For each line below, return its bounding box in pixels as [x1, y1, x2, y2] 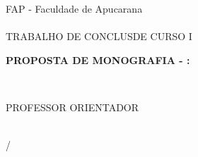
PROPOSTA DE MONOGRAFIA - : [6, 52, 190, 67]
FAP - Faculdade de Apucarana [6, 1, 143, 15]
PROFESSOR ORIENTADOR [6, 99, 139, 114]
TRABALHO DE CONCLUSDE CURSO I [6, 29, 192, 44]
